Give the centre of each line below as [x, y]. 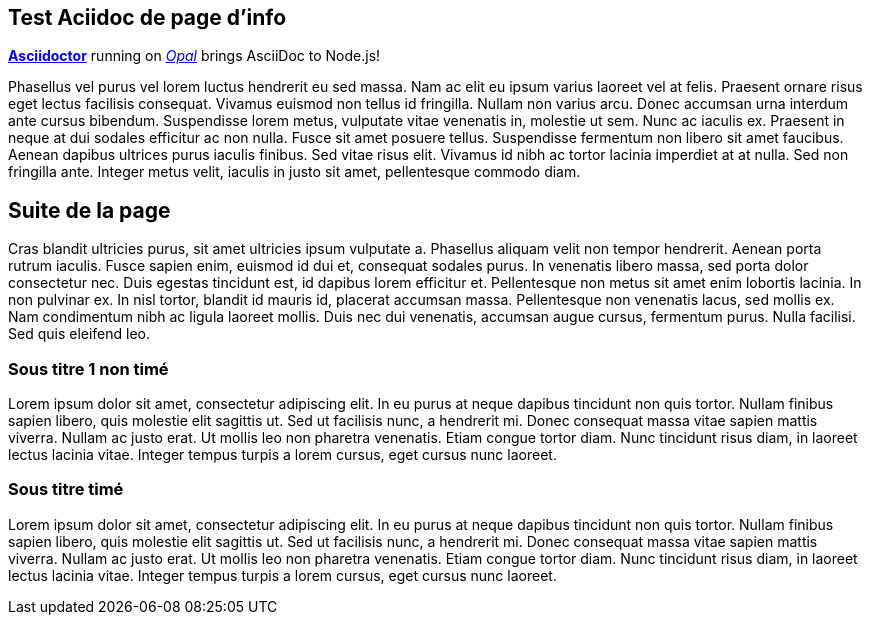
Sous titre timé [66, 489]
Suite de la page [89, 210]
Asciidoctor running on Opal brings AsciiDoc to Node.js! [194, 56]
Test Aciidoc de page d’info [147, 17]
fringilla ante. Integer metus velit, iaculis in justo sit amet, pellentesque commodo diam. [294, 172]
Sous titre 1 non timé [88, 368]
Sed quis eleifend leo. [79, 334]
